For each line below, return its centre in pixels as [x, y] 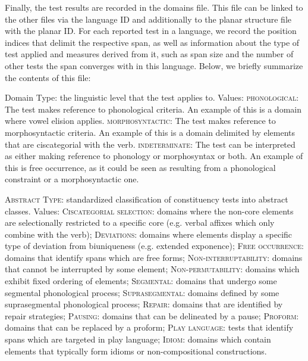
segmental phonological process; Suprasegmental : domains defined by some [142, 292]
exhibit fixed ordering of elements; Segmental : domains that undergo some [141, 281]
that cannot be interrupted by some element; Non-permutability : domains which [152, 269]
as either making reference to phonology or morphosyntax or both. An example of [154, 156]
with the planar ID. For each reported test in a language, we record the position [151, 31]
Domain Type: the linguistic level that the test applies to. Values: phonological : [152, 97]
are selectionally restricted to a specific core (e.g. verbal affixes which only [140, 222]
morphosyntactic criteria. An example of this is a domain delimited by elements [150, 132]
